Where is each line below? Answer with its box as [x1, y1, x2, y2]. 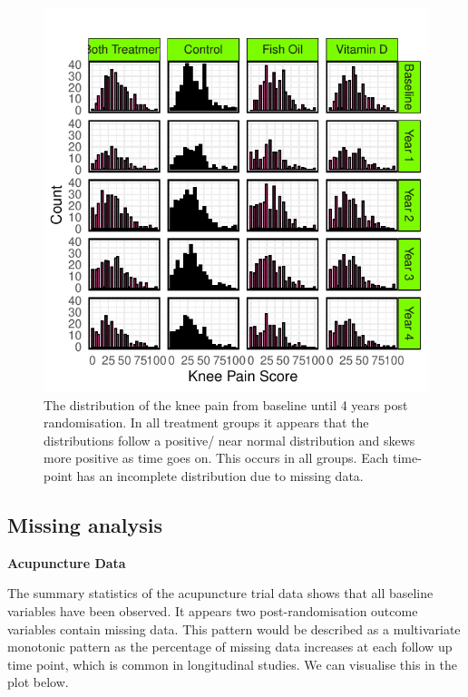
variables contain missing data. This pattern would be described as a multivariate [7, 619, 461, 638]
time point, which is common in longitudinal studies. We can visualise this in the [7, 654, 457, 673]
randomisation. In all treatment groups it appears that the [44, 413, 369, 432]
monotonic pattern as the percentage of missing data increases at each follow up [7, 637, 453, 656]
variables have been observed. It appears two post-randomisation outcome [7, 601, 418, 620]
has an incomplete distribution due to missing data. [76, 466, 364, 485]
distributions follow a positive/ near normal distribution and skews [44, 430, 415, 449]
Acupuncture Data [7, 553, 126, 572]
